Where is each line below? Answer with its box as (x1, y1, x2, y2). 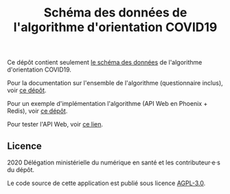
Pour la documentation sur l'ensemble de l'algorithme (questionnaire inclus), (7, 79, 223, 87)
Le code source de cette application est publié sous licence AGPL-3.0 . (7, 179, 206, 187)
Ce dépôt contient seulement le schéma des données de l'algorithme (7, 58, 203, 67)
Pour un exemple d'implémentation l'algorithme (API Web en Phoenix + (7, 100, 208, 108)
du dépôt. (7, 166, 35, 173)
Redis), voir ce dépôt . (7, 107, 68, 115)
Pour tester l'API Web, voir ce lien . (7, 120, 104, 129)
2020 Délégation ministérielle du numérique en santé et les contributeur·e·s (7, 158, 221, 166)
